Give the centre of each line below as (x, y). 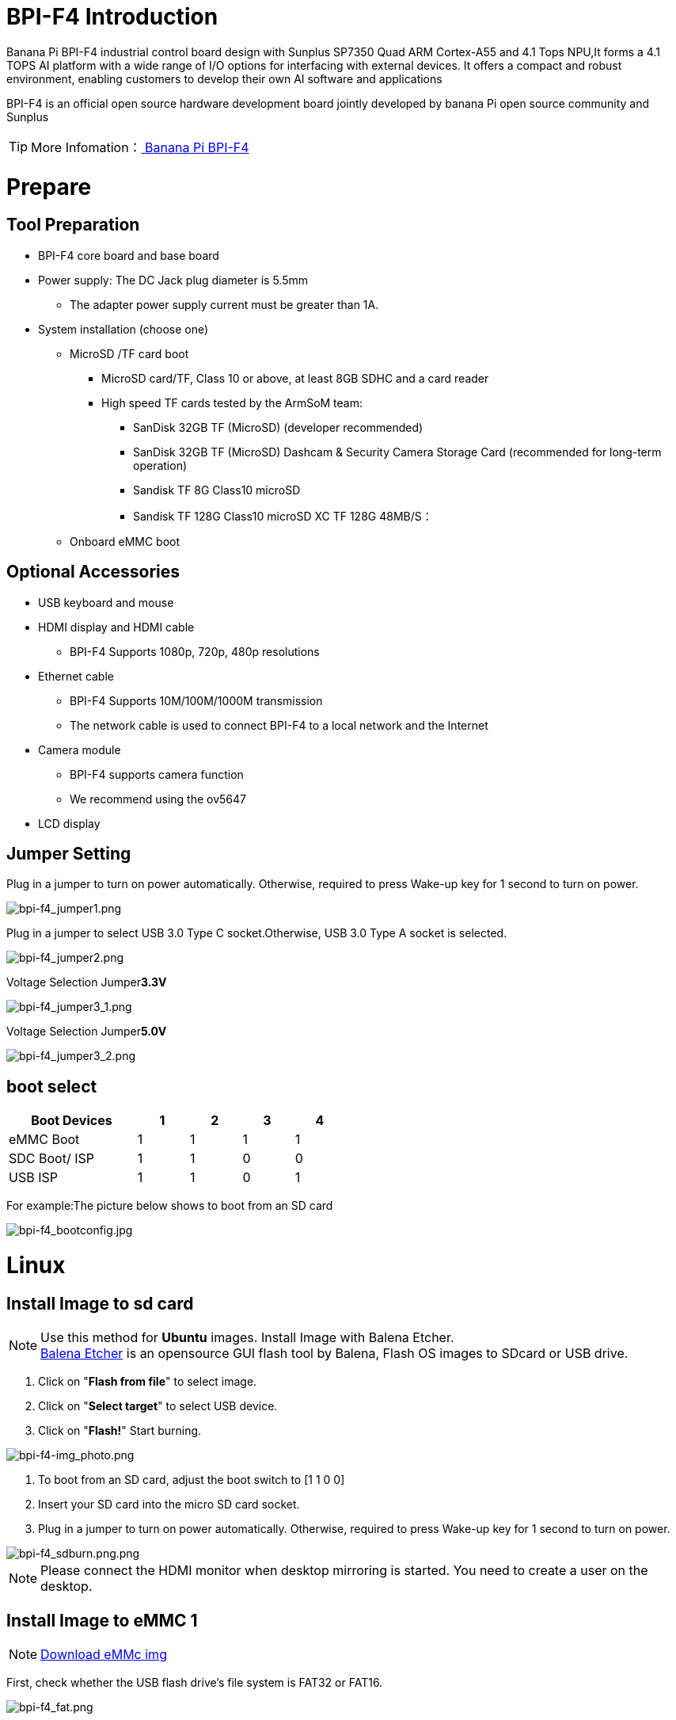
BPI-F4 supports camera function (157, 774)
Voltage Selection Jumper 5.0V (87, 1032)
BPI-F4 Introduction (112, 17)
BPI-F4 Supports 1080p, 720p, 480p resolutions (195, 651)
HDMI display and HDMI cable (116, 627)
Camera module (80, 749)
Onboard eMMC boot (125, 541)
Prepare (49, 187)
